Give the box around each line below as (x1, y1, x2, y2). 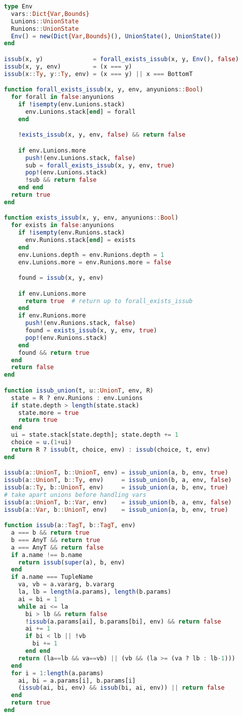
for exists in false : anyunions (11, 222, 114, 229)
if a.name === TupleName (11, 573, 93, 581)
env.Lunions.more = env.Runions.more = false (18, 258, 171, 266)
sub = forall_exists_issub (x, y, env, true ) (25, 161, 175, 169)
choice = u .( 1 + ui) (11, 439, 72, 446)
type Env (4, 3, 33, 10)
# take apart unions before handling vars (4, 491, 147, 498)
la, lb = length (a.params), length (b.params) (18, 588, 171, 596)
